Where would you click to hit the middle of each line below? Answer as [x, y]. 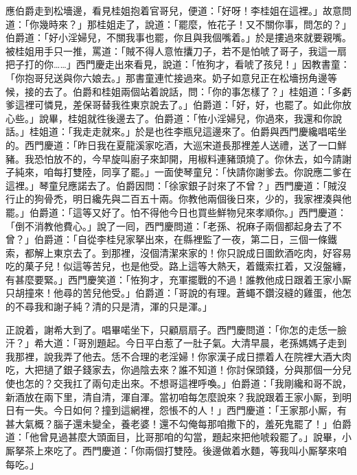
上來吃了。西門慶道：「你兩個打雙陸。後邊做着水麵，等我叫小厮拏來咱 [190, 450]
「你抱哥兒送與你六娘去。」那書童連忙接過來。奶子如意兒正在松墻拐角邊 [166, 77]
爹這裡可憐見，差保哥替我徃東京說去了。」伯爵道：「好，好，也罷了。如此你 [174, 105]
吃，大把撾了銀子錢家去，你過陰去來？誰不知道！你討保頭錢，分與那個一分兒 [178, 370]
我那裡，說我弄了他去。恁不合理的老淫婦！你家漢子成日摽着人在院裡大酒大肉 [178, 356]
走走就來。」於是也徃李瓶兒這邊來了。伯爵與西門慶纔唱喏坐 [214, 131]
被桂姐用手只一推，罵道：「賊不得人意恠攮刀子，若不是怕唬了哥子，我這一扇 [176, 50]
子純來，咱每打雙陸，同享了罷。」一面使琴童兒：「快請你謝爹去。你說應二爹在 [178, 172]
